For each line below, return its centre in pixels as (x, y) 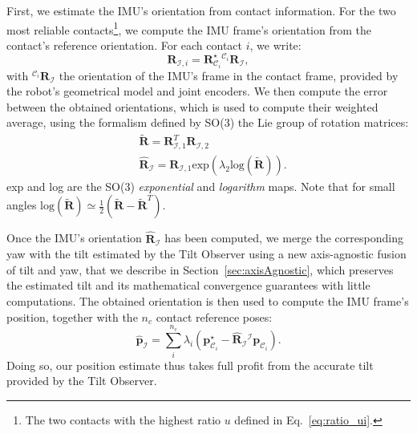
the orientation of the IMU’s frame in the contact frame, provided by (229, 75)
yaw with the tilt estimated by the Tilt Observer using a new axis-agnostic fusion (206, 254)
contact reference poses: (214, 316)
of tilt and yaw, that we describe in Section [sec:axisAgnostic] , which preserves (200, 269)
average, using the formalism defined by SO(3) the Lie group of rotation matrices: (208, 122)
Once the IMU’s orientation (74, 238)
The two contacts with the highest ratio (123, 419)
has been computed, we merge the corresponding (284, 238)
